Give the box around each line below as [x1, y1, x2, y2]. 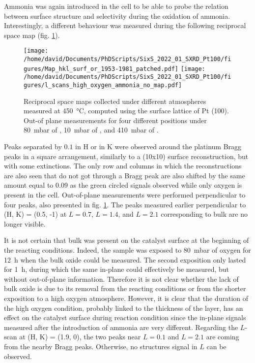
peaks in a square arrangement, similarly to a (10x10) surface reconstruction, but [4, 151, 249, 161]
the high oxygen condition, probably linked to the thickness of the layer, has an [4, 302, 243, 313]
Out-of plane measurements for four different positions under [24, 115, 207, 125]
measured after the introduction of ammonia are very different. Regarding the [4, 322, 238, 332]
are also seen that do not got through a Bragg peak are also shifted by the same [4, 170, 245, 180]
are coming [206, 331, 239, 342]
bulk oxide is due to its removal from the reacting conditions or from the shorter [4, 283, 246, 294]
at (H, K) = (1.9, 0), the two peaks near [19, 331, 141, 342]
